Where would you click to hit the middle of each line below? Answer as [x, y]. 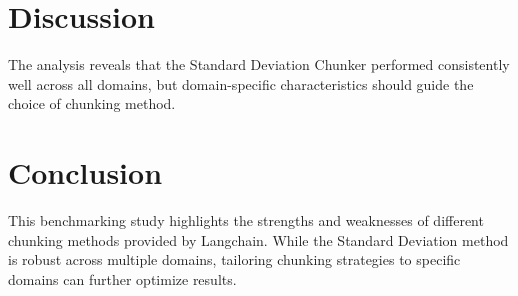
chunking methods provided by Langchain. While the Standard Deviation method [258, 239]
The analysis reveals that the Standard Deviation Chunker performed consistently [259, 64]
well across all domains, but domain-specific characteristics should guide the [241, 83]
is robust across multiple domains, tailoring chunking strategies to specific [234, 259]
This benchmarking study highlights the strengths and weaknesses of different [246, 220]
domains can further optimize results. [122, 278]
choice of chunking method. [92, 103]
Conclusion [85, 172]
